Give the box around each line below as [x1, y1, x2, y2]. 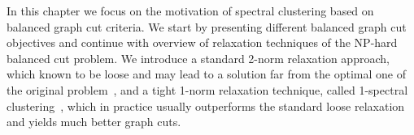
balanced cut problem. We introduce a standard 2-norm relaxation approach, [7, 49, 390, 66]
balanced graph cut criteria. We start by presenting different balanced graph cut [7, 18, 407, 35]
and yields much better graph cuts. [7, 113, 181, 130]
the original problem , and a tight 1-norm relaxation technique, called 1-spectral [7, 81, 408, 98]
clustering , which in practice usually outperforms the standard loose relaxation [7, 97, 405, 114]
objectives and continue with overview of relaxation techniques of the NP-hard [7, 34, 398, 51]
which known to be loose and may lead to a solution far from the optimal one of [7, 65, 407, 82]
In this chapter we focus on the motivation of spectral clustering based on [7, 2, 374, 19]
